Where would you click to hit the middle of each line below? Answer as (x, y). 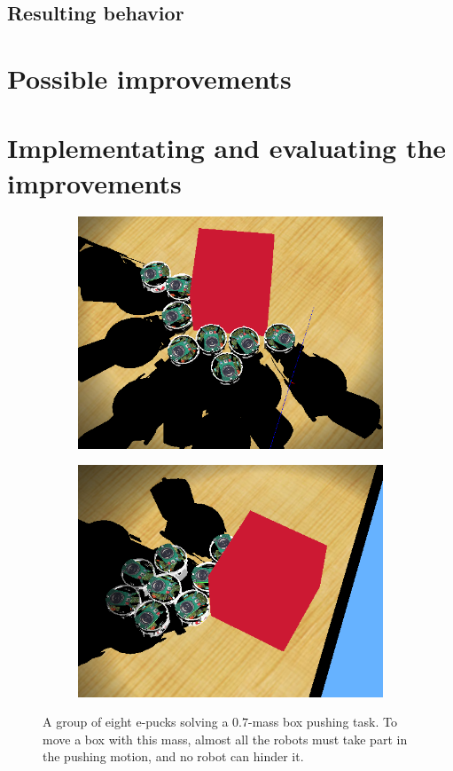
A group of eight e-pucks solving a (136, 722)
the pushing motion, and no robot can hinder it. (173, 756)
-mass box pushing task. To (322, 722)
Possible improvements (149, 78)
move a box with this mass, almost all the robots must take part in (225, 739)
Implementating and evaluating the (227, 148)
